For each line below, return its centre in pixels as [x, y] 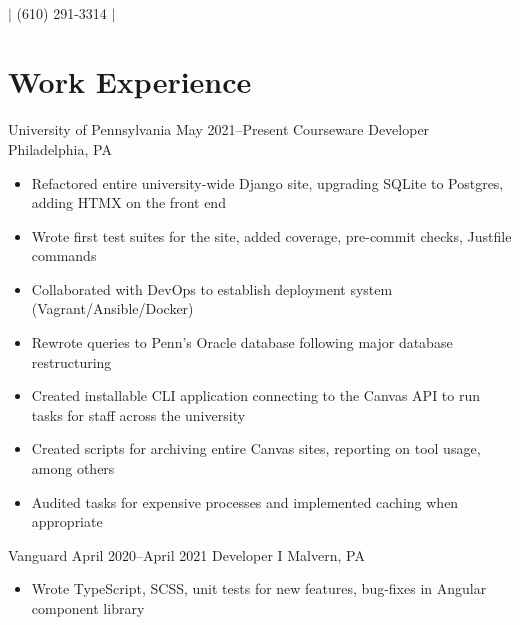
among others [73, 468]
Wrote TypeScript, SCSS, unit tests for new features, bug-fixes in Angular [259, 588]
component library [88, 608]
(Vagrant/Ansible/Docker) [112, 308]
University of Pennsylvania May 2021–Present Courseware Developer [219, 129]
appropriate [67, 521]
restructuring [71, 361]
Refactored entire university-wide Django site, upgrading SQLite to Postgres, [267, 182]
